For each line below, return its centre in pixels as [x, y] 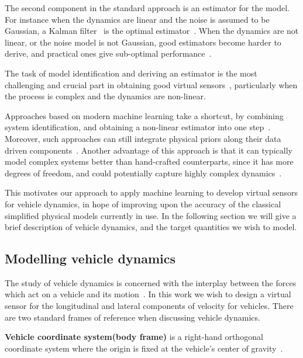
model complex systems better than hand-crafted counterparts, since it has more [149, 161]
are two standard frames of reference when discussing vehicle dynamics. [132, 317]
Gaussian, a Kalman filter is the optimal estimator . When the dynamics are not [152, 31]
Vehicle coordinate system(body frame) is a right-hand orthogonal [134, 337]
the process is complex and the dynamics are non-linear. [105, 96]
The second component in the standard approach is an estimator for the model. [147, 8]
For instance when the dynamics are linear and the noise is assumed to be [137, 19]
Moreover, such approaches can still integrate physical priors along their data [143, 138]
